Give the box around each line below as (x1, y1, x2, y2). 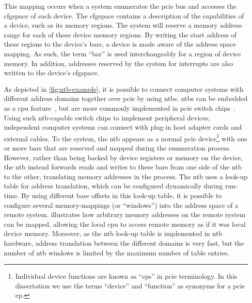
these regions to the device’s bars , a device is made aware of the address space (4, 39, 236, 49)
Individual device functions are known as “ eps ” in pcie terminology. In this (15, 271, 237, 281)
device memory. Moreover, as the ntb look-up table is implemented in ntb (4, 228, 222, 238)
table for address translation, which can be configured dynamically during (4, 181, 223, 191)
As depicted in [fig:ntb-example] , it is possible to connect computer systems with (4, 84, 244, 94)
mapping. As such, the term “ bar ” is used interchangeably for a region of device (4, 48, 241, 58)
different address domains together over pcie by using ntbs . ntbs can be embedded (4, 93, 248, 103)
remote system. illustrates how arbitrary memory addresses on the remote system (4, 209, 246, 219)
